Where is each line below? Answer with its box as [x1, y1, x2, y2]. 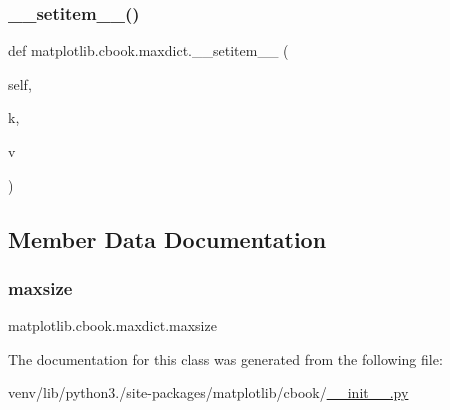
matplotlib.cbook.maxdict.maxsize [8, 315, 217, 336]
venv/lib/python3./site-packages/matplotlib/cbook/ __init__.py [8, 382, 409, 403]
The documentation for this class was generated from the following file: [8, 348, 443, 369]
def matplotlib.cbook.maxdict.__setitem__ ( [8, 40, 289, 61]
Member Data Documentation [8, 223, 327, 254]
